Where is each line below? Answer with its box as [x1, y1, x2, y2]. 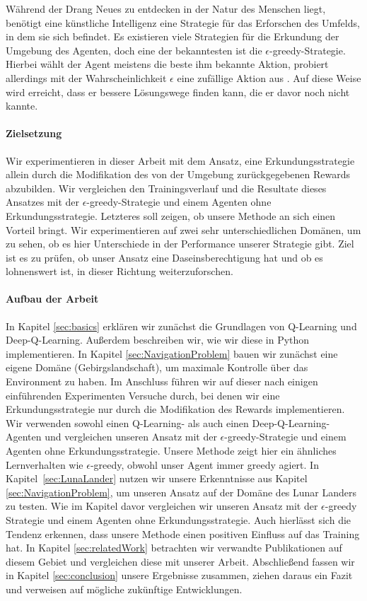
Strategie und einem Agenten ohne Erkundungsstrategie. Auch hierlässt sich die [6, 513, 351, 527]
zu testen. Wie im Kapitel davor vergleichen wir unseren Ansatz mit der [6, 498, 318, 513]
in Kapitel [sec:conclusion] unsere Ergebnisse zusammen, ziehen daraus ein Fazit [6, 568, 353, 583]
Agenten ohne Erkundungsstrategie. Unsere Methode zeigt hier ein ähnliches [6, 443, 337, 458]
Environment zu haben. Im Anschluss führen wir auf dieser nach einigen [6, 374, 318, 389]
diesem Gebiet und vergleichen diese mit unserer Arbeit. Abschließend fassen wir [6, 554, 355, 568]
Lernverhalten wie [6, 457, 83, 472]
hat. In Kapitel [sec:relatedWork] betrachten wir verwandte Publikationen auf [6, 540, 342, 555]
